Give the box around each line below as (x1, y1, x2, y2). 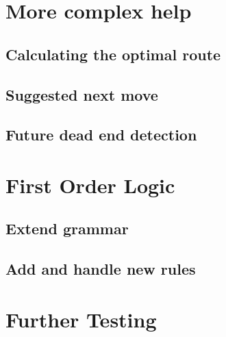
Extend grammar (5, 218, 129, 239)
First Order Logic (5, 171, 175, 199)
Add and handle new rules (5, 258, 196, 279)
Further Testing (5, 305, 157, 333)
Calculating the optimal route (5, 43, 221, 64)
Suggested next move (5, 84, 158, 105)
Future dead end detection (5, 124, 197, 145)
